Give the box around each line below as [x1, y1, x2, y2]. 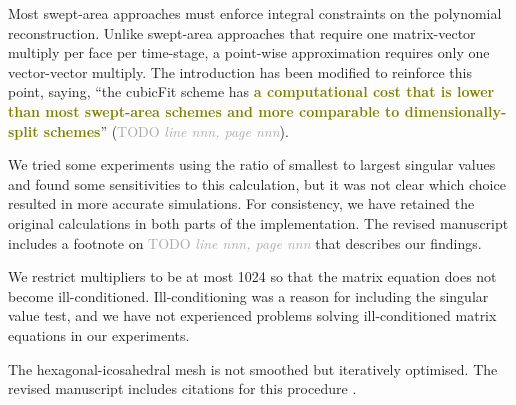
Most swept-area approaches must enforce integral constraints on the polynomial [8, 3, 502, 23]
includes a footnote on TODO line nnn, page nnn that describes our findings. [8, 232, 482, 253]
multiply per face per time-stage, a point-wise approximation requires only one [8, 42, 490, 63]
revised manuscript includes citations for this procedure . [8, 378, 357, 399]
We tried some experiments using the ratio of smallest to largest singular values [8, 154, 496, 175]
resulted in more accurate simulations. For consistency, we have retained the [8, 193, 475, 214]
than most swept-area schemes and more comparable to [8, 100, 400, 121]
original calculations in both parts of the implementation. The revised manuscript [8, 212, 509, 233]
